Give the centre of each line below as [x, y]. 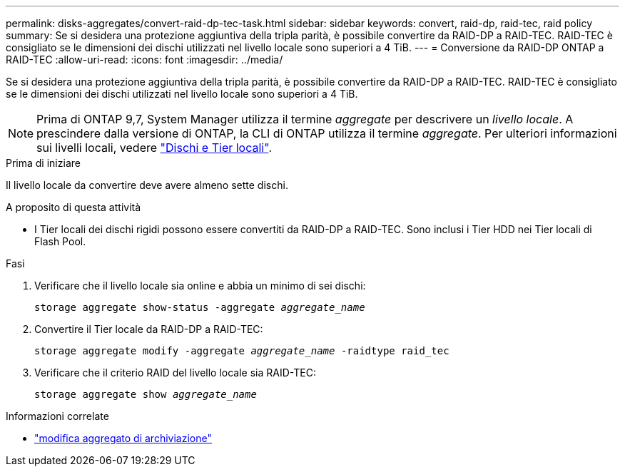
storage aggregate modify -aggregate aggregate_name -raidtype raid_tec [242, 351]
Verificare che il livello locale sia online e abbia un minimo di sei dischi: [200, 286]
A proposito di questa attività [73, 207]
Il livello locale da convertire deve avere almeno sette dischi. [147, 185]
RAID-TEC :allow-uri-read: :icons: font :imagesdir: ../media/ [144, 60]
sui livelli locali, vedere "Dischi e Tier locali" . [154, 148]
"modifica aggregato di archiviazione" [123, 438]
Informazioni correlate [57, 416]
